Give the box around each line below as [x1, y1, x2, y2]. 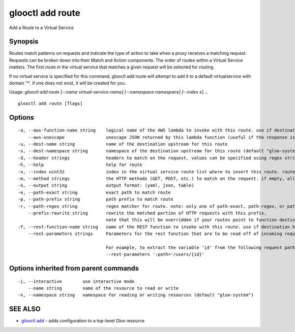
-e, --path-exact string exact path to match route [18, 190, 171, 195]
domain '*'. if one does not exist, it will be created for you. [9, 80, 126, 86]
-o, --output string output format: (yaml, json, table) [18, 183, 194, 188]
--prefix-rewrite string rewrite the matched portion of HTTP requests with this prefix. [28, 210, 267, 216]
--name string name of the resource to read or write [28, 286, 179, 291]
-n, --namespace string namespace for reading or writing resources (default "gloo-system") [18, 292, 254, 298]
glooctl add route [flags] [18, 100, 83, 106]
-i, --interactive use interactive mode [18, 278, 135, 284]
